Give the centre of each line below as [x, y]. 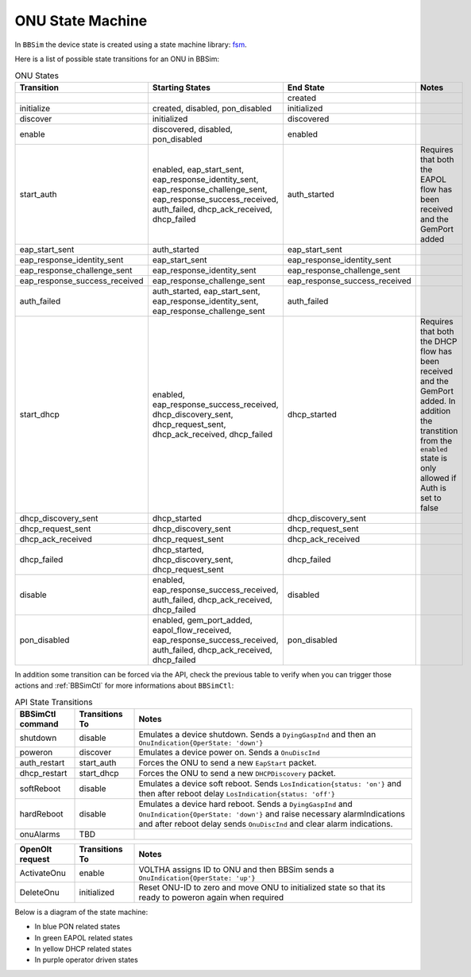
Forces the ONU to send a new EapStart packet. [228, 762]
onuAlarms [40, 834]
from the [436, 440]
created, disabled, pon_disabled [212, 108]
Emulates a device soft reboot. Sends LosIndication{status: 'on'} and [270, 783]
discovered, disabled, [193, 129]
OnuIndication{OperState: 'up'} [197, 878]
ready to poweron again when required [211, 897]
